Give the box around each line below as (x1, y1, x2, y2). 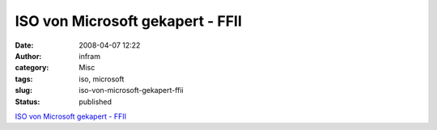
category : (15, 63, 49, 73)
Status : (15, 97, 40, 107)
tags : (15, 73, 33, 84)
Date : (15, 40, 34, 50)
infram (78, 51, 101, 61)
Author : (15, 51, 42, 61)
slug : (15, 86, 32, 95)
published (78, 97, 112, 107)
